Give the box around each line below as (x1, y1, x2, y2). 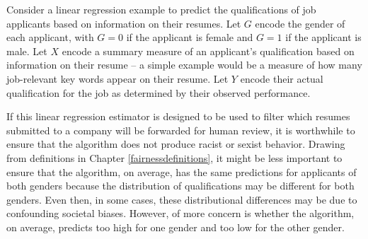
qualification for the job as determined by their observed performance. (6, 85, 311, 100)
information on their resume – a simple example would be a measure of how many (6, 57, 362, 72)
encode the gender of (255, 16, 345, 30)
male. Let (6, 43, 47, 58)
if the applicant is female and (126, 30, 253, 45)
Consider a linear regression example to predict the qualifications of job (6, 2, 316, 16)
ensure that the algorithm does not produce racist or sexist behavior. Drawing (6, 136, 345, 151)
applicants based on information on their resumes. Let (6, 16, 241, 30)
